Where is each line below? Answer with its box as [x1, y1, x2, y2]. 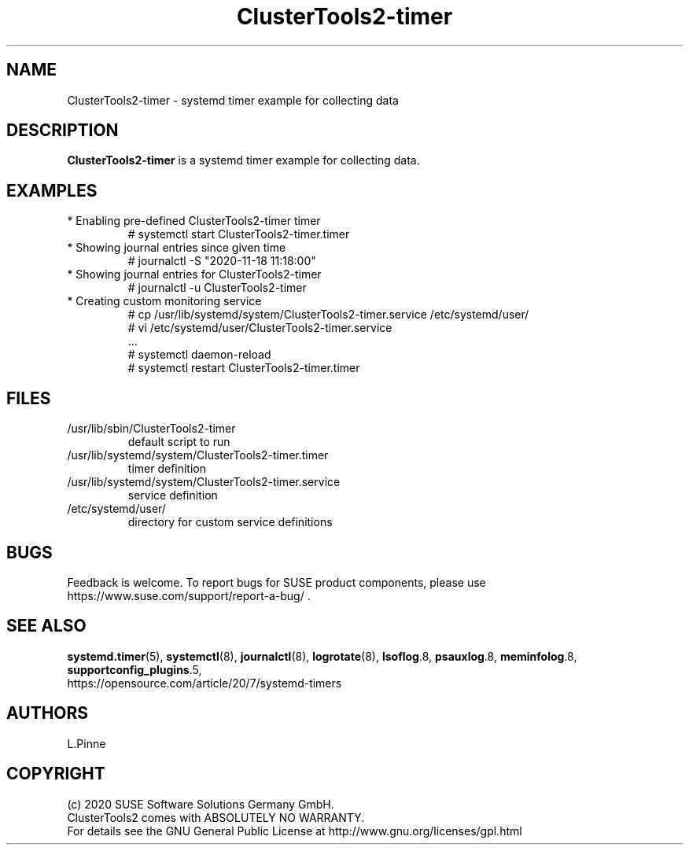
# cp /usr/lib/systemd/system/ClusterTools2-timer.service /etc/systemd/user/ [127, 308, 529, 322]
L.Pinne [67, 736, 106, 750]
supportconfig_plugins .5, [67, 662, 202, 676]
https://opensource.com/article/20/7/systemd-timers [67, 676, 342, 690]
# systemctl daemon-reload [127, 348, 271, 362]
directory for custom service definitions [127, 515, 333, 529]
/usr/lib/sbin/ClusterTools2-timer [67, 422, 236, 436]
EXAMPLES [6, 180, 98, 201]
